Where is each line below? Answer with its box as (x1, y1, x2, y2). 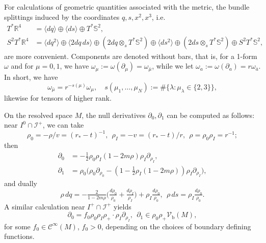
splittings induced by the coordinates (4, 11, 120, 22)
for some (4, 221, 31, 231)
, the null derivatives (82, 109, 146, 120)
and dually (4, 178, 37, 188)
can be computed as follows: (167, 109, 255, 120)
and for (11, 60, 34, 71)
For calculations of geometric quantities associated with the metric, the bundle (4, 2, 250, 12)
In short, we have (4, 72, 58, 82)
